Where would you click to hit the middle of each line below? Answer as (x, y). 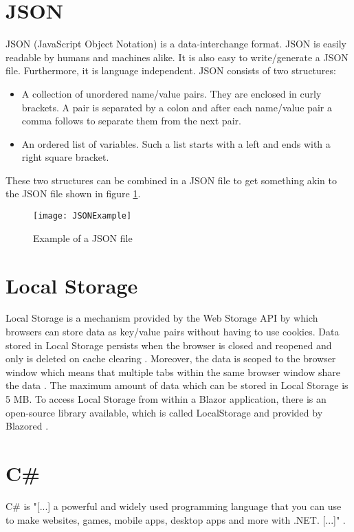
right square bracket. (65, 157)
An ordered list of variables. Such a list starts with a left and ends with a (176, 143)
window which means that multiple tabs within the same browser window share (173, 372)
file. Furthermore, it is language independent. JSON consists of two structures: (171, 70)
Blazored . (27, 426)
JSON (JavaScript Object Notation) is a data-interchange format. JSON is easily (176, 44)
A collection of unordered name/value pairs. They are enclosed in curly (172, 93)
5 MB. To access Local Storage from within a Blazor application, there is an (166, 399)
